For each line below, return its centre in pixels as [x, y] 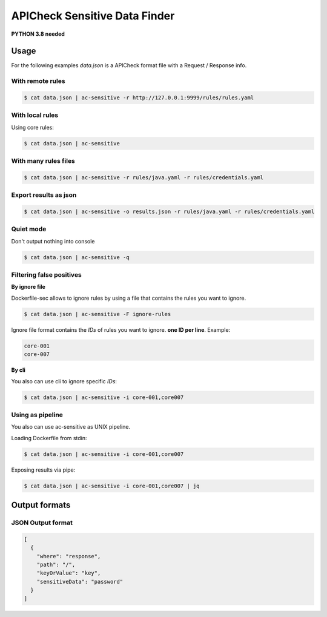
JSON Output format [42, 523]
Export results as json [44, 195]
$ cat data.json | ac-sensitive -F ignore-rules [97, 314]
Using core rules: [33, 127]
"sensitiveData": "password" [80, 582]
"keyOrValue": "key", [69, 573]
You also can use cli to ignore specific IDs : [64, 381]
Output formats [41, 505]
